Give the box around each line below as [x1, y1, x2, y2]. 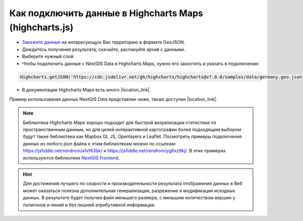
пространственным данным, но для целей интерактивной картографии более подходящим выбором [23, 127, 241, 133]
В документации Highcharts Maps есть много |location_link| [22, 87, 150, 93]
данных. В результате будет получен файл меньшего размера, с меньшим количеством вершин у [23, 195, 235, 201]
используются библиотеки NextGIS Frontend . [23, 154, 120, 161]
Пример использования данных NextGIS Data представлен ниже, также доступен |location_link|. [9, 96, 218, 102]
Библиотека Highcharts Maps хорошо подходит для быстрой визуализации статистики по [23, 119, 217, 126]
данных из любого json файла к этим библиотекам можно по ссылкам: [23, 140, 177, 146]
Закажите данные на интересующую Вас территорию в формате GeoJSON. [22, 39, 185, 45]
